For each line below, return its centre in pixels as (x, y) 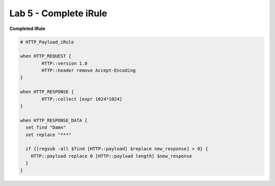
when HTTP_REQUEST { (46, 56)
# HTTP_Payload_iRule (47, 42)
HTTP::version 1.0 (64, 63)
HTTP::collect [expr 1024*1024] (82, 99)
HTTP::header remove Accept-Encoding (89, 71)
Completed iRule (27, 29)
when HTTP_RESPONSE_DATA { (54, 120)
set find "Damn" (46, 128)
